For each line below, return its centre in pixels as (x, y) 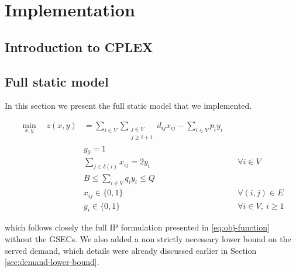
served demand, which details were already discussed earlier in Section (131, 250)
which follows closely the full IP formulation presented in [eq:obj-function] (137, 227)
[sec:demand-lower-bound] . (52, 262)
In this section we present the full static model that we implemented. (128, 106)
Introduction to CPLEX (79, 47)
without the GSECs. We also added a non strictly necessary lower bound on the (148, 239)
